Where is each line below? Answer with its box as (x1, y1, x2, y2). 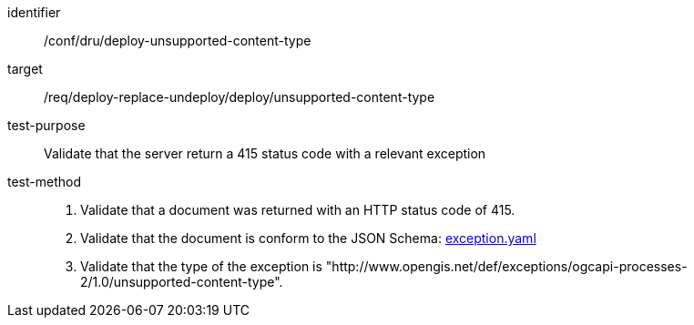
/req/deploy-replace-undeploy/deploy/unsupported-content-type (44, 89, 435, 105)
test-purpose (7, 117, 86, 133)
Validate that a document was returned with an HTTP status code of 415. (80, 202, 515, 218)
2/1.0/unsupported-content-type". (80, 274, 283, 289)
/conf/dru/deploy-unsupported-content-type (44, 33, 311, 48)
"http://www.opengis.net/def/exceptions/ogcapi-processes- (325, 259, 688, 274)
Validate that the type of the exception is (80, 259, 322, 274)
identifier (7, 5, 61, 20)
